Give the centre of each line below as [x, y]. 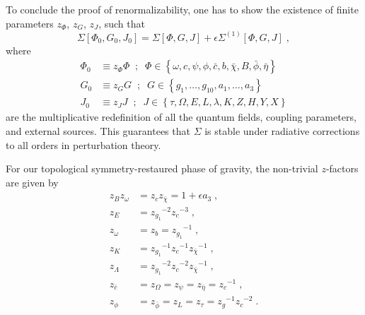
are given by [32, 182]
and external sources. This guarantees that [98, 130]
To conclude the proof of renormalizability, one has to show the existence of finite [182, 9]
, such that [122, 23]
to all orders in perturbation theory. [83, 144]
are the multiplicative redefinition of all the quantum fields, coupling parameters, [181, 117]
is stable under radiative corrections [282, 130]
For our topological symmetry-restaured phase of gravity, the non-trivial [162, 168]
